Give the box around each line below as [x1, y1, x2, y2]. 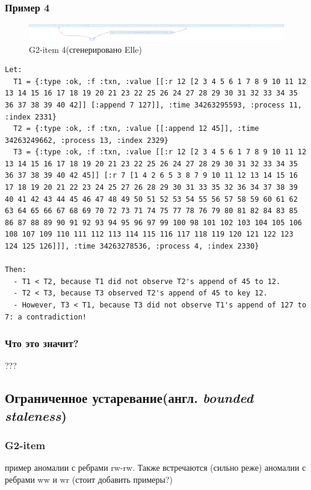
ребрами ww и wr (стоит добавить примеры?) [5, 473, 173, 485]
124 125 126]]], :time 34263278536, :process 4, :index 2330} [5, 242, 259, 251]
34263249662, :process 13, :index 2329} [5, 136, 169, 145]
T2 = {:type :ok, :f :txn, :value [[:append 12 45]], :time [13, 124, 259, 133]
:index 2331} [5, 112, 57, 121]
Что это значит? [5, 336, 79, 351]
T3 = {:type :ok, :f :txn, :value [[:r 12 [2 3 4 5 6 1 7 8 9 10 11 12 [13, 148, 307, 157]
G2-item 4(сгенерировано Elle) [29, 43, 142, 55]
